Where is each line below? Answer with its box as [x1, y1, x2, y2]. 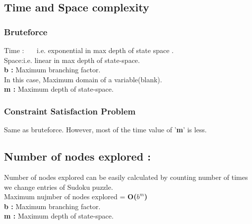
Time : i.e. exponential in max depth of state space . [4, 45, 174, 55]
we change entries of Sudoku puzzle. [4, 181, 113, 192]
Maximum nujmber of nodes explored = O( [4, 191, 137, 202]
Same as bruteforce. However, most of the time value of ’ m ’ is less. [4, 124, 207, 135]
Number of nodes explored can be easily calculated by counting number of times [4, 171, 248, 182]
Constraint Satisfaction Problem [4, 105, 136, 117]
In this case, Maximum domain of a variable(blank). [4, 74, 162, 84]
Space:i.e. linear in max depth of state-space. [4, 55, 140, 65]
